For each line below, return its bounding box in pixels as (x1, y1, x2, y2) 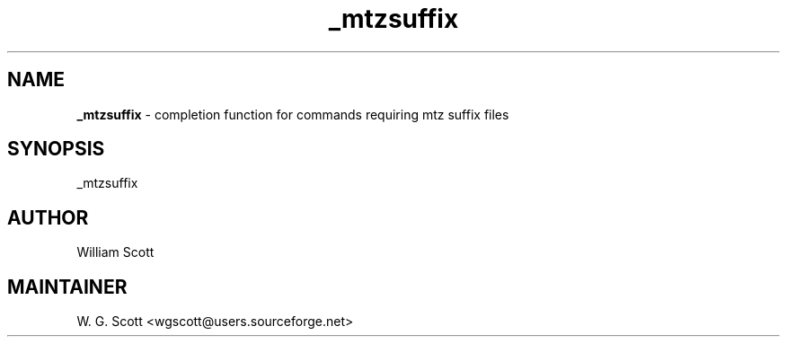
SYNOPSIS (7, 137, 105, 161)
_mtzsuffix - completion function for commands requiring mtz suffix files (76, 106, 509, 122)
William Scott (76, 244, 155, 260)
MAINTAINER (7, 275, 128, 298)
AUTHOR (7, 206, 89, 229)
